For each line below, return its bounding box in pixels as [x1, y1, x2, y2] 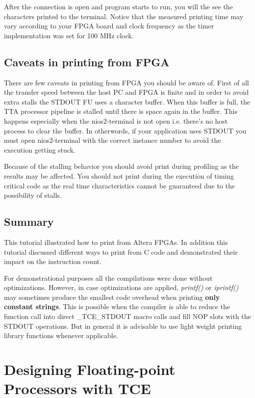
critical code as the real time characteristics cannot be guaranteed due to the [4, 180, 235, 190]
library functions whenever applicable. [4, 330, 118, 341]
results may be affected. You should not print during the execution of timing [4, 170, 234, 181]
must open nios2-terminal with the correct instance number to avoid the [4, 135, 221, 145]
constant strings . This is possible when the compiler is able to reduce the [4, 301, 230, 312]
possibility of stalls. [4, 190, 62, 200]
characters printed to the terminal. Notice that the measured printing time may [4, 11, 244, 21]
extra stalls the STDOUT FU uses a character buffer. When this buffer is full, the [4, 96, 250, 106]
